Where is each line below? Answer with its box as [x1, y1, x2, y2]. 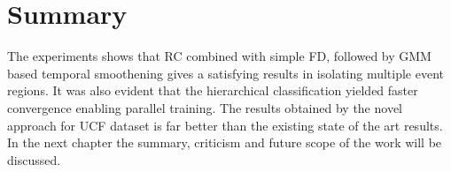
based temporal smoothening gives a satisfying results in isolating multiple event [7, 64, 445, 82]
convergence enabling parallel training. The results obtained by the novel [7, 98, 402, 116]
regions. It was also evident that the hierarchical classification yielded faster [7, 81, 418, 100]
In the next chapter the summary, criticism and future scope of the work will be [7, 133, 442, 152]
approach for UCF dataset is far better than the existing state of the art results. [7, 116, 443, 134]
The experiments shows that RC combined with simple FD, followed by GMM [7, 47, 432, 65]
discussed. [7, 150, 61, 168]
